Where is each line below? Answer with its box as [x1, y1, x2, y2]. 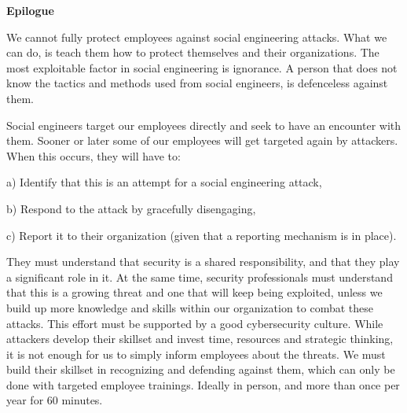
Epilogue [6, 2, 54, 18]
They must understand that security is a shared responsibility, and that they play [6, 253, 400, 270]
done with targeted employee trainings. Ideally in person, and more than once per [6, 376, 400, 393]
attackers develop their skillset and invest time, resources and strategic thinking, [6, 330, 394, 347]
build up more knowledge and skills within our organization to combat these [6, 299, 374, 315]
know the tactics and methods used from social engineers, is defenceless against [6, 75, 388, 91]
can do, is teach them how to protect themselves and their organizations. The [6, 44, 379, 61]
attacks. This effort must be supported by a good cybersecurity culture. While [6, 315, 383, 331]
